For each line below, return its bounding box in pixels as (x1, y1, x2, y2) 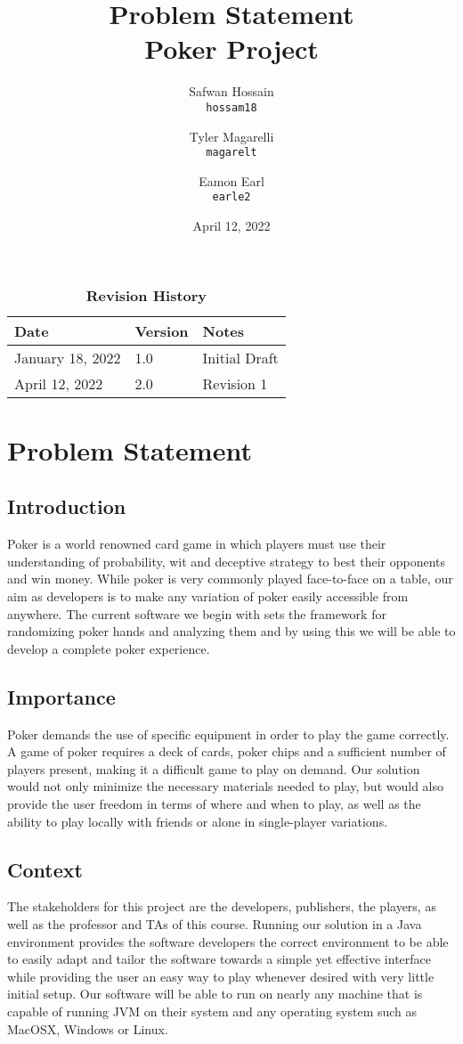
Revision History (85, 284, 207, 306)
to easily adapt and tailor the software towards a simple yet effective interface (7, 950, 432, 968)
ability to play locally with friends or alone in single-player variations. (7, 812, 388, 830)
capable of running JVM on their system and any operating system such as (7, 1001, 418, 1020)
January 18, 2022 (14, 347, 121, 368)
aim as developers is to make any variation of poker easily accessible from (7, 587, 409, 606)
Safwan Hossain (189, 82, 274, 101)
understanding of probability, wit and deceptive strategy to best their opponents (7, 551, 446, 570)
